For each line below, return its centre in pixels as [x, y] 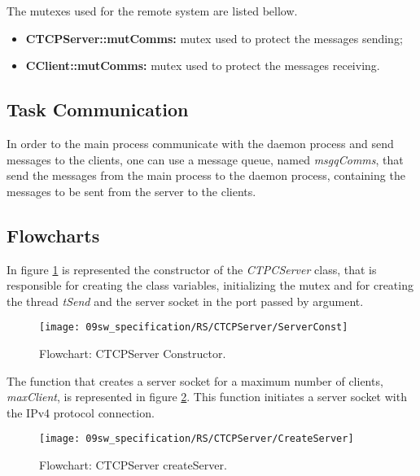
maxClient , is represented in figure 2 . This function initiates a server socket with [207, 397]
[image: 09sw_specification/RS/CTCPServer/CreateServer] [197, 439]
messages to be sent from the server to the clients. [131, 191]
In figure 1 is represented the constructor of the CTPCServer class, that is [192, 269]
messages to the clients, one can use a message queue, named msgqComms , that [205, 159]
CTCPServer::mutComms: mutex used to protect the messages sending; [214, 38]
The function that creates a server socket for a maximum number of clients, [195, 380]
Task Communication [98, 109]
